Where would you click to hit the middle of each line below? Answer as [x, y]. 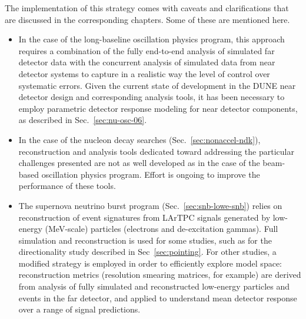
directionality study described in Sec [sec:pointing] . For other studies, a [147, 252]
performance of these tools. [67, 186]
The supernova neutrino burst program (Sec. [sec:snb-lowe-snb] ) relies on [150, 205]
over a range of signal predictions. [79, 309]
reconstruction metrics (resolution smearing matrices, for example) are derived [160, 275]
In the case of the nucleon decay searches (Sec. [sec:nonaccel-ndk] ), [139, 139]
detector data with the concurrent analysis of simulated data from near [147, 62]
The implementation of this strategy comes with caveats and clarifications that [147, 8]
